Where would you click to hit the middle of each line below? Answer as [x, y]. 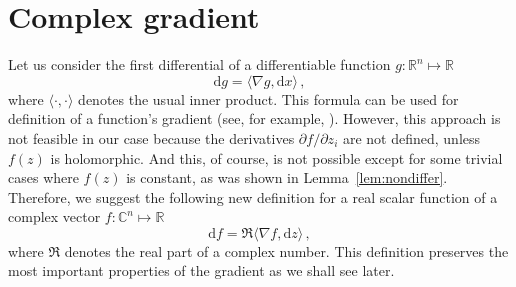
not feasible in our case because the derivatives [151, 137]
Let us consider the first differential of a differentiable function [199, 64]
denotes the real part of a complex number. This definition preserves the [286, 250]
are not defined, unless [411, 137]
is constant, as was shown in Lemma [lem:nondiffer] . [287, 177]
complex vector [54, 216]
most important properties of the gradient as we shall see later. [201, 270]
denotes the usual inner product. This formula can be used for [268, 98]
